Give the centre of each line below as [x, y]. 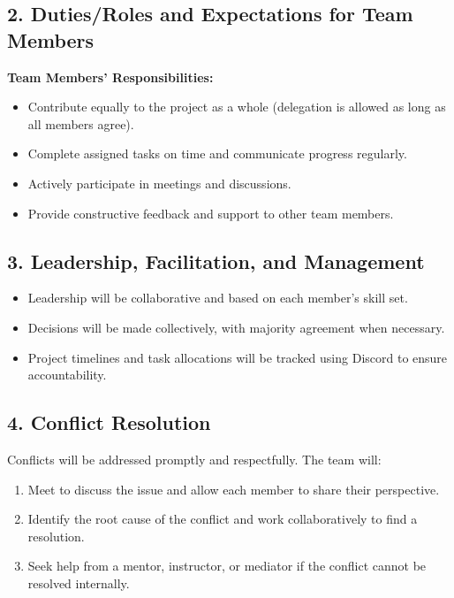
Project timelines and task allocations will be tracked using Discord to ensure [238, 357]
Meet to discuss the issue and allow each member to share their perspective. [234, 489]
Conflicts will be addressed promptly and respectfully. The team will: [194, 459]
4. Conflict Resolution [109, 422]
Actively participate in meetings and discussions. [159, 183]
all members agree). [81, 123]
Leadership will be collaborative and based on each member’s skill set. [218, 298]
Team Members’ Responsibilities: [110, 77]
